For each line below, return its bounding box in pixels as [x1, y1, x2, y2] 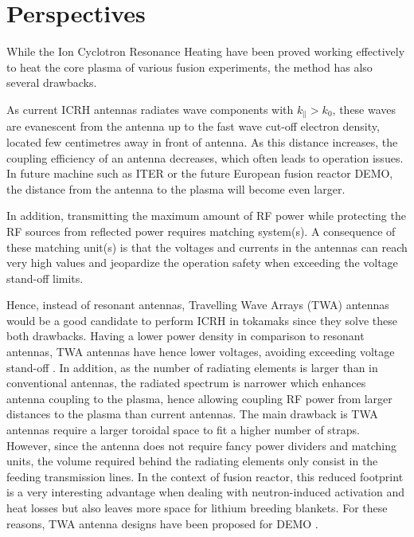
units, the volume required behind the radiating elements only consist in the [6, 453, 378, 469]
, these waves [332, 100, 396, 117]
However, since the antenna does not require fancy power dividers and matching [6, 437, 397, 453]
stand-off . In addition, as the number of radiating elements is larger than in [6, 359, 378, 375]
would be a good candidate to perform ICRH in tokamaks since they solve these [6, 312, 397, 328]
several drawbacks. [6, 74, 97, 91]
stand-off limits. [6, 269, 84, 286]
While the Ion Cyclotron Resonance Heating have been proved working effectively [6, 43, 405, 60]
